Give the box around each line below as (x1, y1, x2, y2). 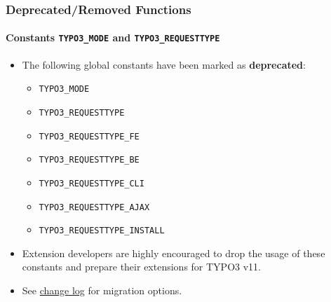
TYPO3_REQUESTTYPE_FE (39, 131, 140, 142)
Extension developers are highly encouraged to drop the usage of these (22, 245, 325, 260)
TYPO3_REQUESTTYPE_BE (39, 155, 140, 165)
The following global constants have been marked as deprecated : (22, 57, 306, 71)
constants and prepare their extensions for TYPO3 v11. (22, 259, 261, 274)
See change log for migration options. (22, 283, 182, 298)
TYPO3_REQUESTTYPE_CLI (39, 178, 144, 188)
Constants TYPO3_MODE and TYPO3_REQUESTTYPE (6, 30, 220, 45)
